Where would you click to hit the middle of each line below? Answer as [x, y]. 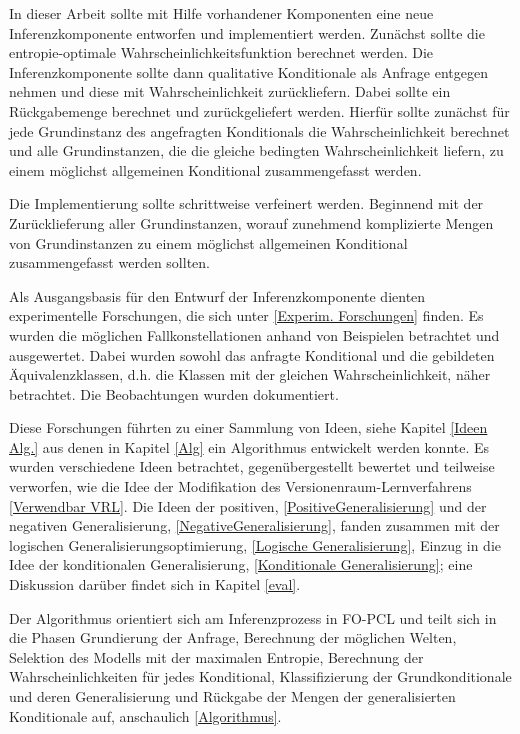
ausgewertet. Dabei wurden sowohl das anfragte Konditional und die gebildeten [252, 354]
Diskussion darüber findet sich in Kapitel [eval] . [155, 584]
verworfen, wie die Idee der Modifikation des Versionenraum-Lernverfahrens [240, 486]
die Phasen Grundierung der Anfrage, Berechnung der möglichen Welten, [233, 637]
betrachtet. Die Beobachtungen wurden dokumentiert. [174, 393]
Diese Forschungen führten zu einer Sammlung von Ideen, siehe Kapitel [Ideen [248, 427]
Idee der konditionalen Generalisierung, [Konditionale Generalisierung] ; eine [241, 564]
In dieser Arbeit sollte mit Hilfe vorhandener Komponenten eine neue [221, 13]
